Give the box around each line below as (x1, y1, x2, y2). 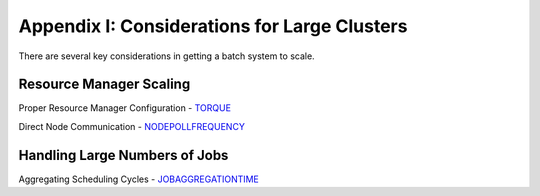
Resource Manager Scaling (18, 76, 191, 93)
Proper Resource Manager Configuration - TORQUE (18, 102, 232, 114)
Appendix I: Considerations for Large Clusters (18, 15, 408, 37)
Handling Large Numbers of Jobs (18, 146, 229, 164)
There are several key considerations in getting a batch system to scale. (18, 50, 315, 62)
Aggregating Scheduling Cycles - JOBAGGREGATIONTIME (18, 173, 260, 185)
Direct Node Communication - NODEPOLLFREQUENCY (18, 120, 245, 132)
